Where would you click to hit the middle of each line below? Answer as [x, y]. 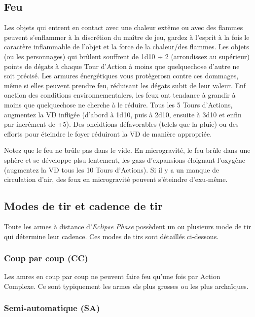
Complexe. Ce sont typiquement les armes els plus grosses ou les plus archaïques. [126, 286]
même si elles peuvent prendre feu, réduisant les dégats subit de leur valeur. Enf [125, 85]
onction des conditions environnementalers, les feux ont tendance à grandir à [120, 95]
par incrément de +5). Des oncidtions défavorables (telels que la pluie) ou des [121, 124]
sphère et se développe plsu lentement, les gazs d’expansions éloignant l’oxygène [125, 159]
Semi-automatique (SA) [52, 308]
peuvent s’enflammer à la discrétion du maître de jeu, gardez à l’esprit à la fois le [127, 37]
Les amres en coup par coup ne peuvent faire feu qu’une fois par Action [112, 276]
